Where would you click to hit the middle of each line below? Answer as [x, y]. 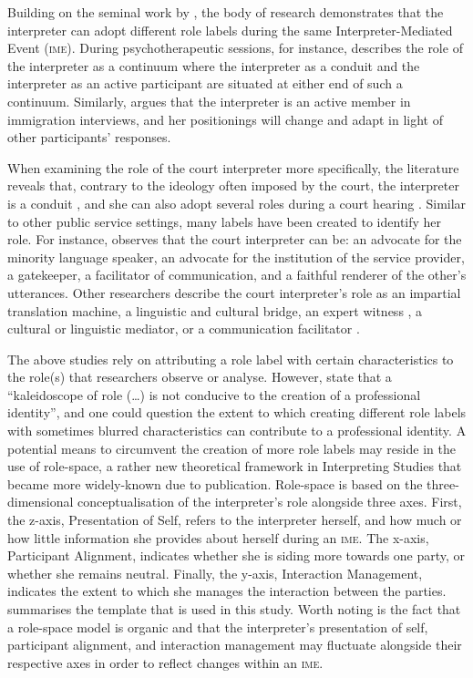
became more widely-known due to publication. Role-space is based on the [215, 483]
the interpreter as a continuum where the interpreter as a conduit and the [214, 65]
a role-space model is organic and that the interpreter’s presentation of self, [218, 627]
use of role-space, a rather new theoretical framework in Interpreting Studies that [235, 466]
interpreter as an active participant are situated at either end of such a [205, 83]
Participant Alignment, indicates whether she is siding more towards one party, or [236, 555]
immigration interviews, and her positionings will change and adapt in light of [225, 119]
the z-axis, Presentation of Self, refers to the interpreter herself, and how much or [235, 520]
